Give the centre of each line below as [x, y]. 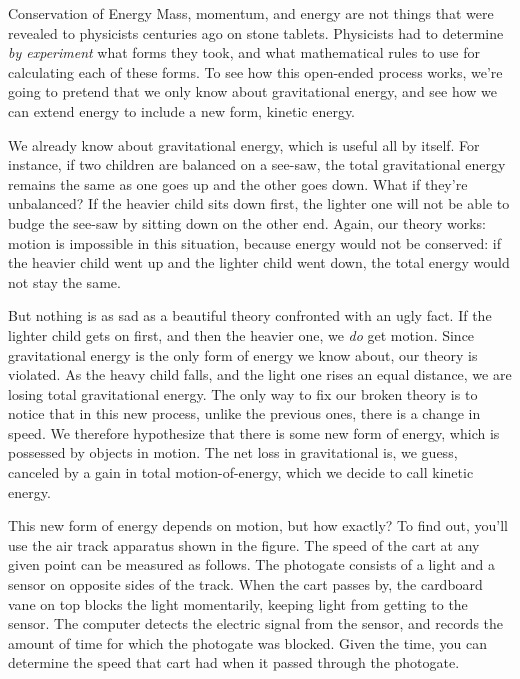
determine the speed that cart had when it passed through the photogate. [234, 662]
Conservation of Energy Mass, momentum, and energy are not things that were [251, 13]
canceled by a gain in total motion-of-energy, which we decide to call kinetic [241, 472]
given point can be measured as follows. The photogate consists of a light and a [251, 564]
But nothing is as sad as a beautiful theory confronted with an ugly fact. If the [250, 315]
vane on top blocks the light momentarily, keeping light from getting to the [238, 603]
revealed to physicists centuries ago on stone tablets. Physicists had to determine [256, 32]
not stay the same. [64, 281]
